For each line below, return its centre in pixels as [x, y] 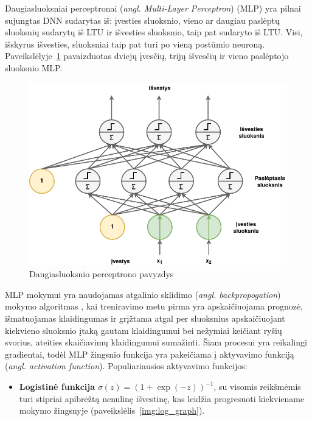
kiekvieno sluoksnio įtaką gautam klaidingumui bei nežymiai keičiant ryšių [144, 330]
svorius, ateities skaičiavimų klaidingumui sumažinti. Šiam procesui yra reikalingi [156, 342]
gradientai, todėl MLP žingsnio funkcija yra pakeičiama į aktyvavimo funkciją [150, 354]
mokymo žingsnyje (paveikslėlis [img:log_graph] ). [112, 410]
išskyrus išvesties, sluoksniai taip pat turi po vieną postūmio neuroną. [135, 44]
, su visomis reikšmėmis [257, 387]
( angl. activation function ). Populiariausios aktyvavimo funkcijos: [126, 366]
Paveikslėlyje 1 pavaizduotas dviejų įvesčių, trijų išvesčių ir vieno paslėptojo [147, 56]
